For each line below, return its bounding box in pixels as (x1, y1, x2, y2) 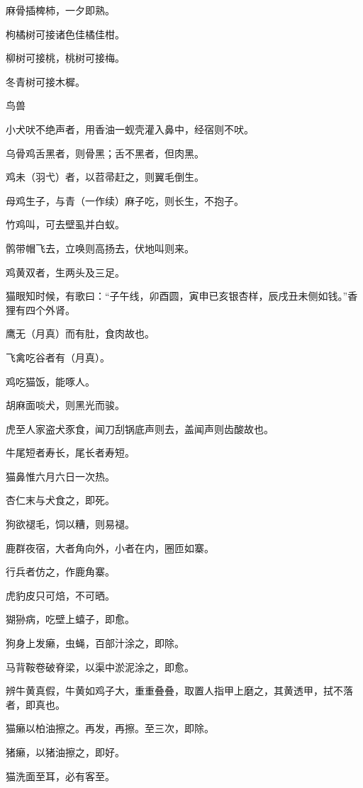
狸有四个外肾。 (6, 302, 75, 317)
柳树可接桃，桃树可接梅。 (6, 50, 125, 65)
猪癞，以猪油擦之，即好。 (6, 745, 125, 759)
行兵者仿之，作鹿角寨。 (6, 564, 115, 579)
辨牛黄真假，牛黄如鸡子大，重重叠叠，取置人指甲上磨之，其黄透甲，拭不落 (6, 683, 353, 698)
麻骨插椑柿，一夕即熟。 (6, 3, 115, 17)
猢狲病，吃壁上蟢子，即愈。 (6, 612, 135, 626)
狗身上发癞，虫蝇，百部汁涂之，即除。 (6, 636, 184, 651)
